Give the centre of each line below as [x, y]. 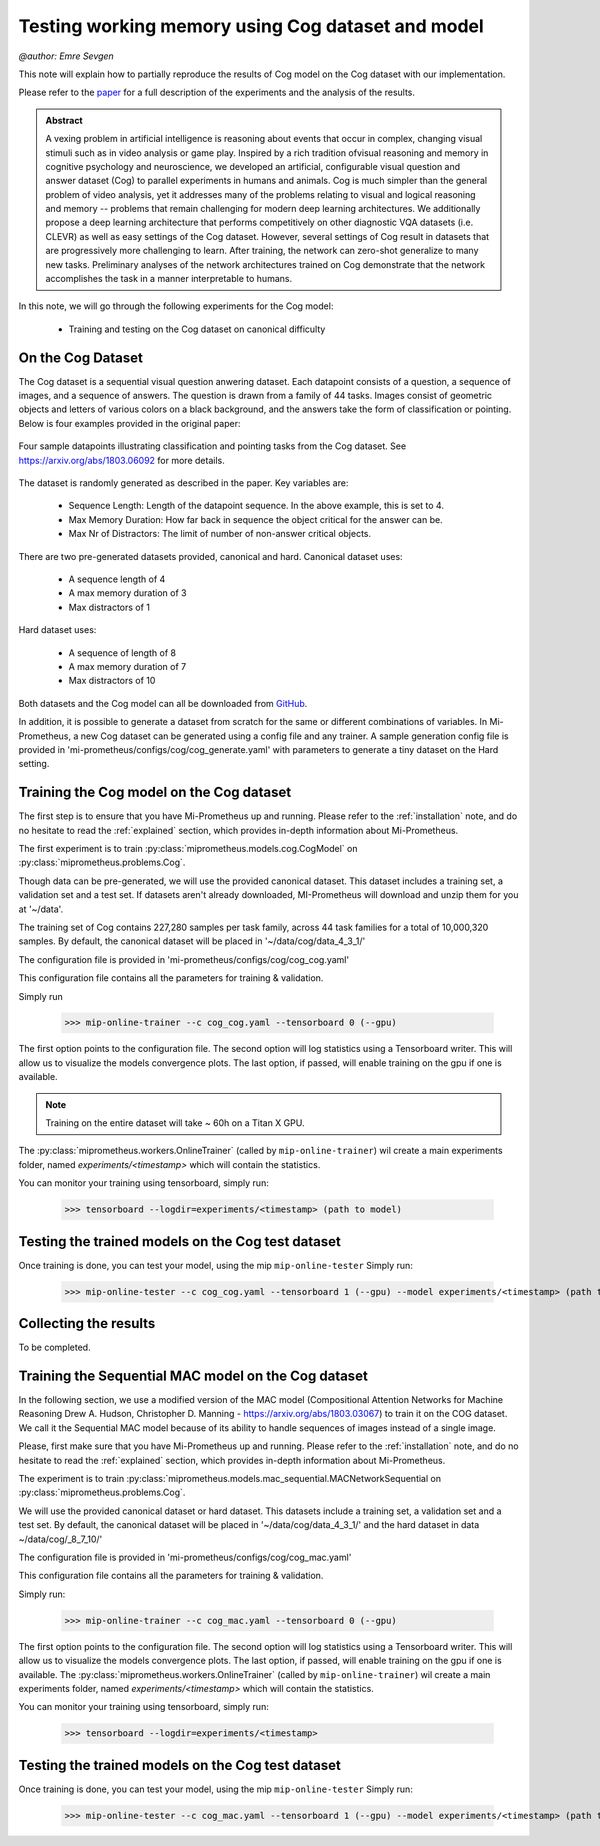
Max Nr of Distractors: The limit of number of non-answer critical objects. [220, 534]
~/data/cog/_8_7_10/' [60, 1539]
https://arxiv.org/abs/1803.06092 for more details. [121, 460]
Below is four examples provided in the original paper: [129, 423]
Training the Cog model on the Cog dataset [155, 792]
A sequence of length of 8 [122, 652]
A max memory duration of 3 [127, 593]
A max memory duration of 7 [127, 666]
